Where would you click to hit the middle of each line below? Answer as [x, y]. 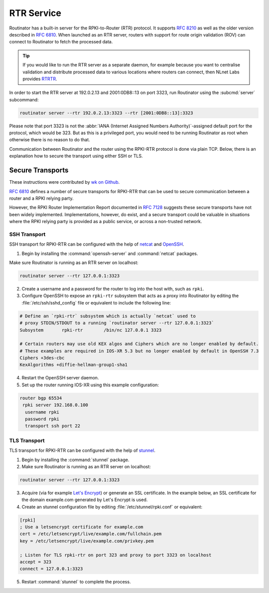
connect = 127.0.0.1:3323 [51, 569]
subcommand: [24, 99]
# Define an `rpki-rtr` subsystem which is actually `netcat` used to [108, 316]
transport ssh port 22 [53, 426]
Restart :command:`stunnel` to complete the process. [76, 582]
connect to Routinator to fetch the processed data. [61, 42]
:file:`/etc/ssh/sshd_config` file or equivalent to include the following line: [96, 302]
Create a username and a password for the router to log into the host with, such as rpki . [113, 289]
